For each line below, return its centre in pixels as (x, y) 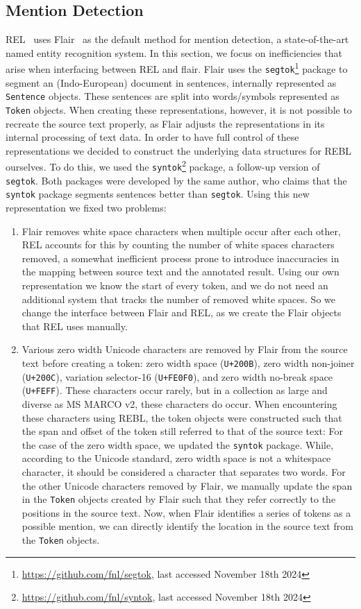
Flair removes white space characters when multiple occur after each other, (181, 231)
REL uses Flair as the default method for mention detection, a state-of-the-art (177, 39)
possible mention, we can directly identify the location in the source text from (187, 526)
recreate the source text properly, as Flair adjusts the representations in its (165, 123)
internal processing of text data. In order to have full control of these (152, 137)
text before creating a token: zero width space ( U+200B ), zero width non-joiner (188, 362)
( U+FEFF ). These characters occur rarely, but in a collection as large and (175, 390)
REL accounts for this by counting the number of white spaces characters (178, 245)
